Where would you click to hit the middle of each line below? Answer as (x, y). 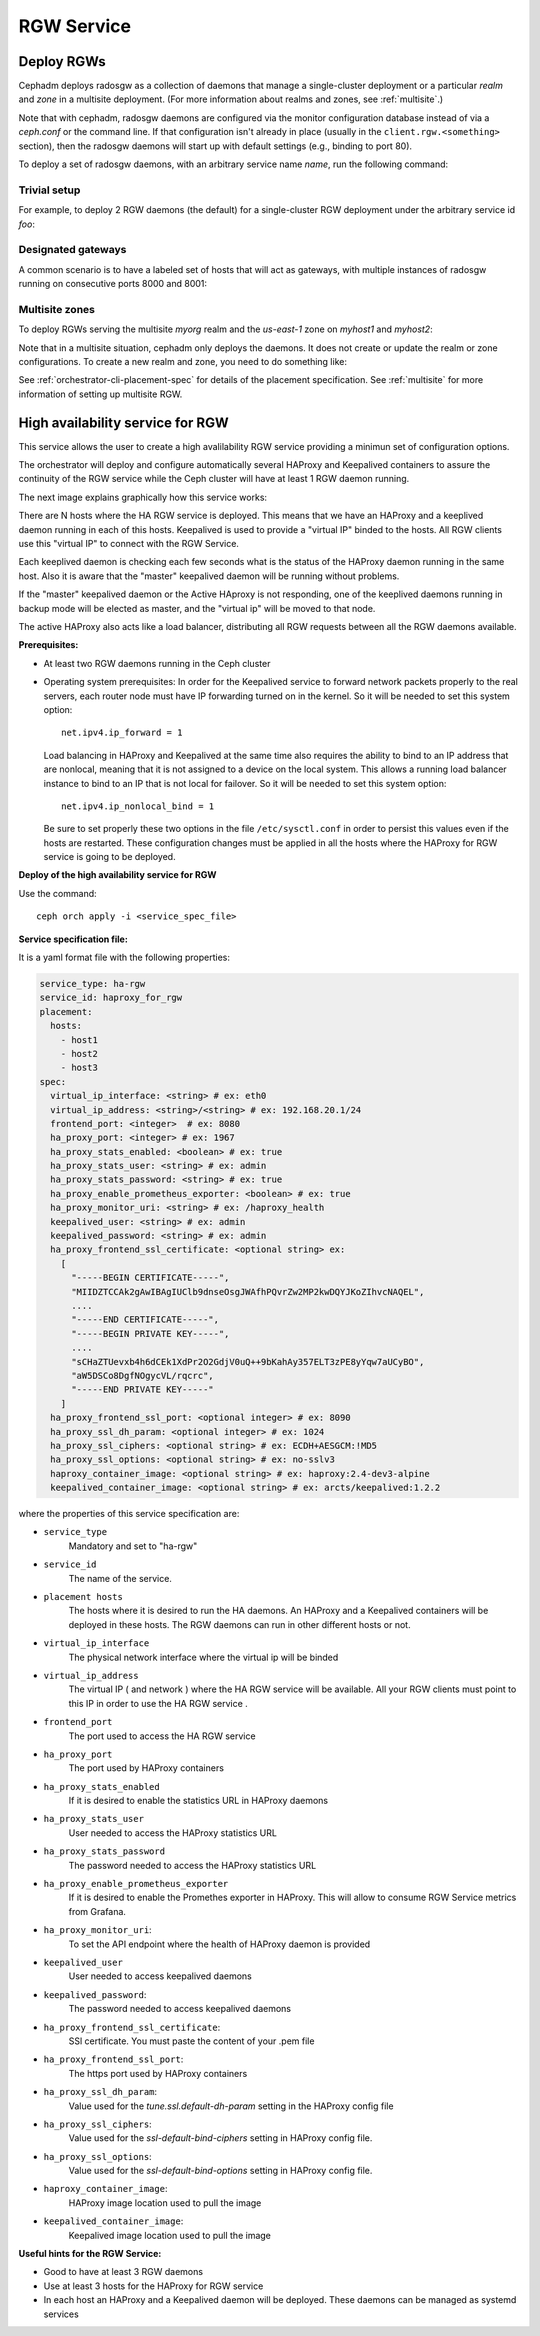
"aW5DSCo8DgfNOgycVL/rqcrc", (142, 1375)
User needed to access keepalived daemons (160, 1976)
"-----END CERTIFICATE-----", (145, 1319)
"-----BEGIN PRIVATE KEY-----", (150, 1333)
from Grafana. (97, 1911)
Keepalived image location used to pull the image (170, 2235)
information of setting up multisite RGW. (100, 394)
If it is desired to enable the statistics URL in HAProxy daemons (198, 1801)
